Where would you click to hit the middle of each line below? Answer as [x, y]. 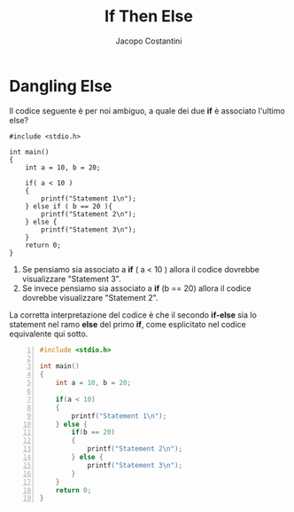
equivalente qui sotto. [49, 334]
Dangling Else [61, 86]
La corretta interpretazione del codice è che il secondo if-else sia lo [133, 315]
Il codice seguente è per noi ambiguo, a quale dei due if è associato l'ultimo [147, 110]
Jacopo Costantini [149, 41]
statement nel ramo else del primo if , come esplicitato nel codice [128, 324]
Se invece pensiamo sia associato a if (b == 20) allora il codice [137, 288]
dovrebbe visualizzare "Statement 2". [90, 297]
